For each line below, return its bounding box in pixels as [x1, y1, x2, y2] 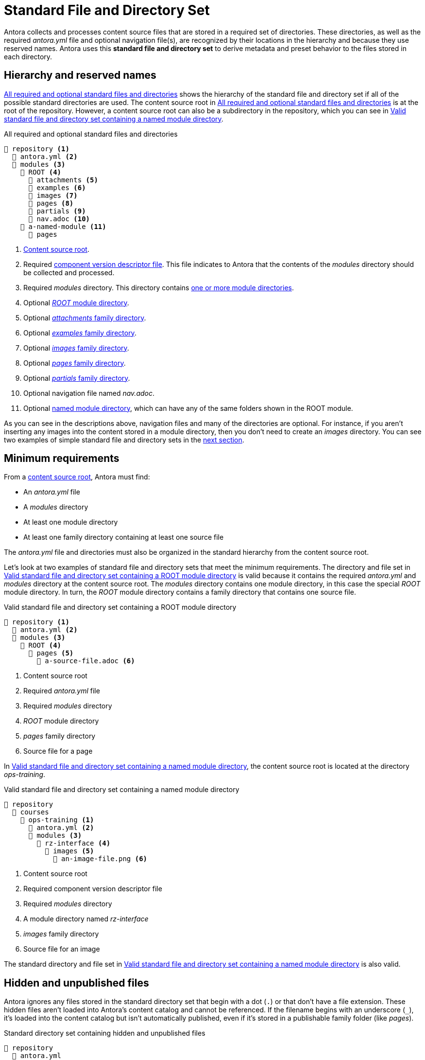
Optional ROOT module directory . [23, 298, 129, 307]
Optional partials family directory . [23, 373, 130, 382]
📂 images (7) [28, 191, 78, 199]
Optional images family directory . [23, 343, 129, 352]
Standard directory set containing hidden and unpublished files [4, 1029, 205, 1038]
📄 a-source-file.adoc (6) [36, 657, 135, 665]
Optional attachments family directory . [23, 313, 146, 322]
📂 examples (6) [28, 183, 86, 192]
